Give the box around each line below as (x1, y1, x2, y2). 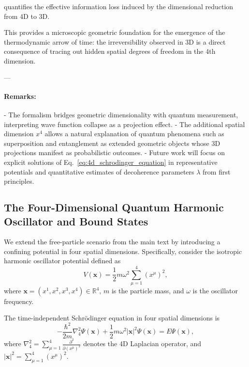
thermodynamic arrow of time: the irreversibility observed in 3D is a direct (4, 36, 226, 47)
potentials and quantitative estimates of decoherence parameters (4, 166, 194, 176)
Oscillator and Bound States (4, 214, 148, 229)
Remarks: (4, 91, 36, 101)
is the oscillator (192, 286, 238, 296)
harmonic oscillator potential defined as (4, 255, 121, 266)
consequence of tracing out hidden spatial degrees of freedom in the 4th (4, 46, 216, 56)
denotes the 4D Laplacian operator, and (83, 338, 202, 349)
